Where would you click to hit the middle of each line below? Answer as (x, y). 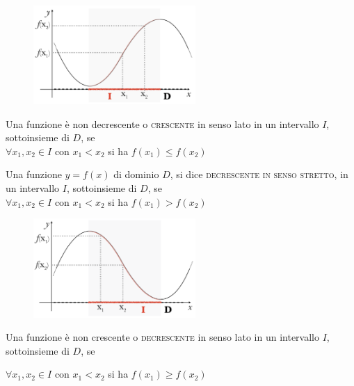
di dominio (136, 174)
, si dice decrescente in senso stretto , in (259, 174)
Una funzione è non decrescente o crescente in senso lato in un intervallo (162, 123)
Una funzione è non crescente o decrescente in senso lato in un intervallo (162, 337)
